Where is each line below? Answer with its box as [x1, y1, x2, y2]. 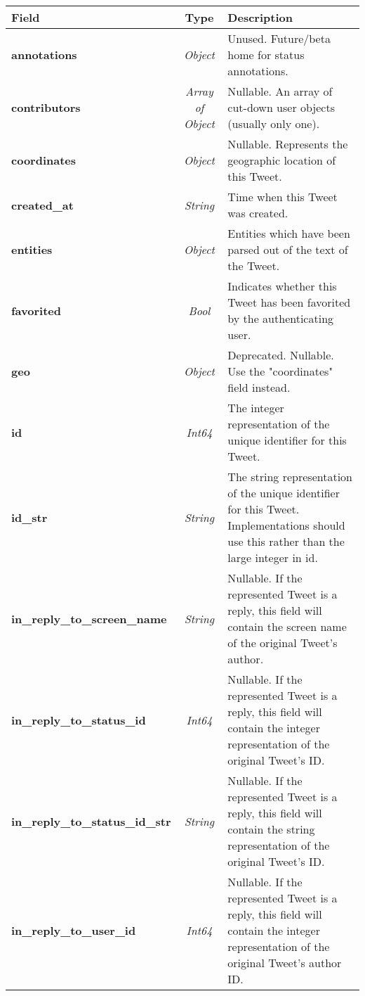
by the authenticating [227, 310, 334, 326]
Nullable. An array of [227, 83, 333, 99]
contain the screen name [227, 618, 347, 634]
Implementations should [227, 517, 345, 533]
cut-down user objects [227, 99, 336, 115]
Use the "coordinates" [227, 363, 333, 379]
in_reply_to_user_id [11, 922, 136, 938]
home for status [227, 46, 305, 63]
